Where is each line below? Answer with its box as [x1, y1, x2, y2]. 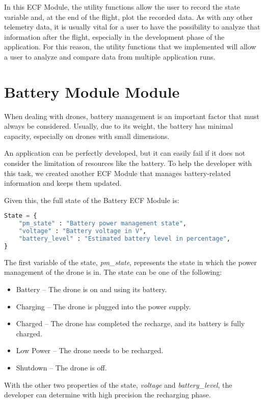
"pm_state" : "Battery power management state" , [18, 220, 187, 227]
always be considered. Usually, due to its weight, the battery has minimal [4, 121, 233, 131]
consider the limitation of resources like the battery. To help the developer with [4, 158, 252, 168]
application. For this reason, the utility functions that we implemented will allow [4, 41, 256, 52]
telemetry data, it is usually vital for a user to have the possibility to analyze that [4, 21, 260, 32]
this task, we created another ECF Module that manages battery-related [4, 167, 231, 178]
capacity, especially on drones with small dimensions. [4, 130, 170, 141]
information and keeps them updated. [4, 178, 122, 188]
